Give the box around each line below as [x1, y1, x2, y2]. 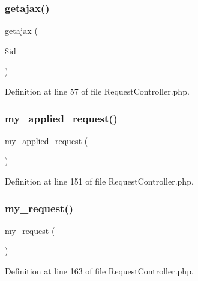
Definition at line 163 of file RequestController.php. [5, 265, 194, 277]
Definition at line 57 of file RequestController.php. [5, 85, 190, 97]
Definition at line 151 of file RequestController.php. [5, 175, 194, 187]
